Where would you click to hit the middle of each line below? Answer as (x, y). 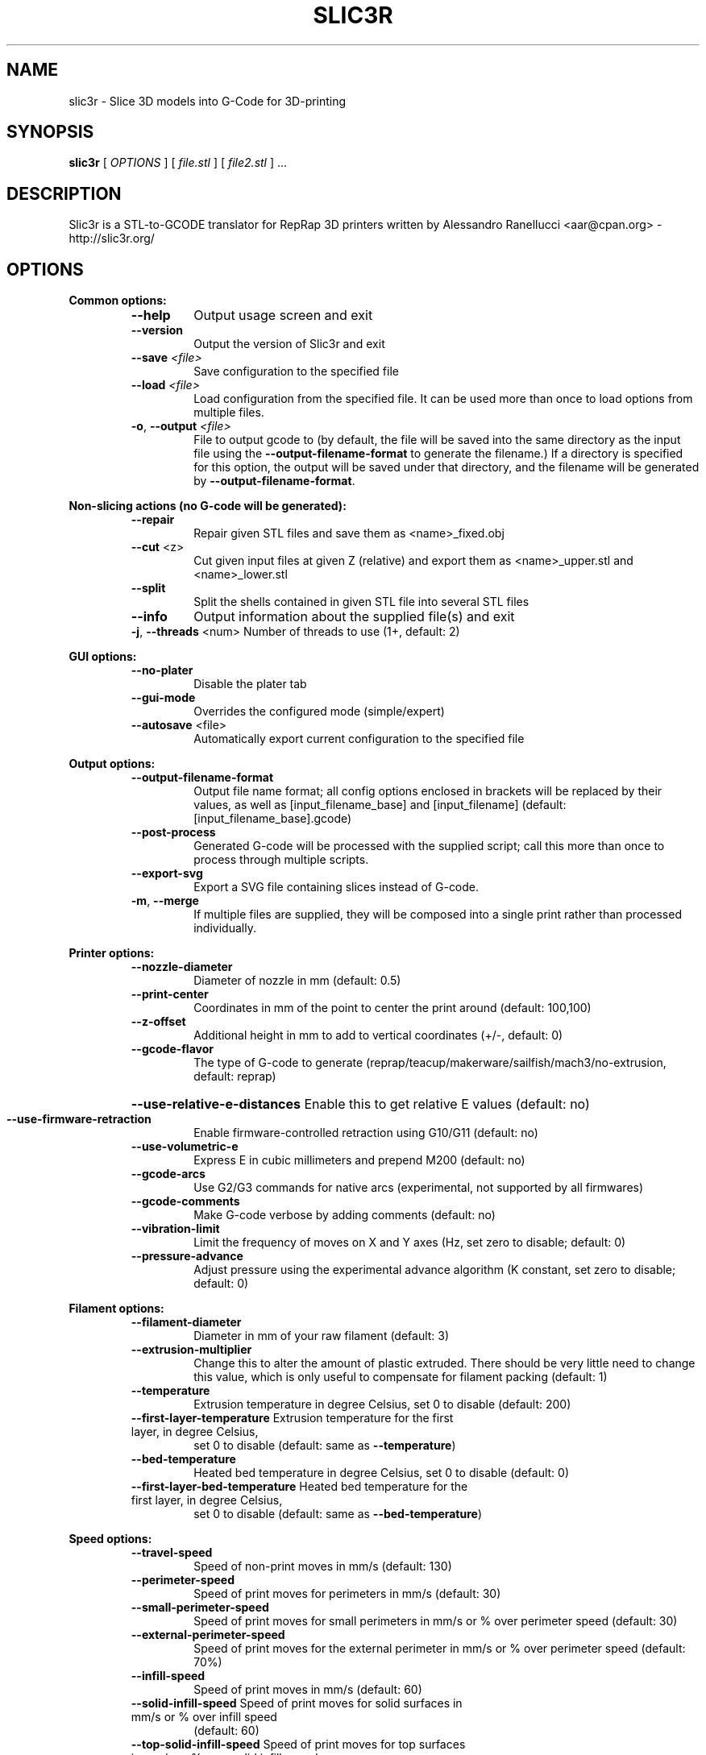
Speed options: (110, 1539)
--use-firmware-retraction (79, 1119)
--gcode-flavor (172, 1049)
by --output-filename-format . (274, 481)
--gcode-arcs (168, 1174)
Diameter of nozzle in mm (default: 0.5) (297, 981)
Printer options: (112, 953)
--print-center (170, 994)
